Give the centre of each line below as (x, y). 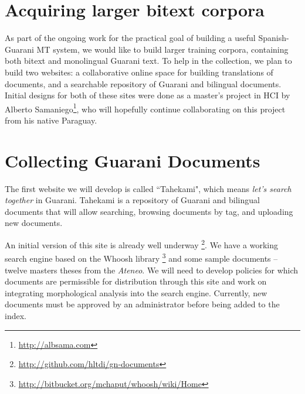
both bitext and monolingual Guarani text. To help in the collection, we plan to (148, 61)
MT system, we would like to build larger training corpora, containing (162, 49)
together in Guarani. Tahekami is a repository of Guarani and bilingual (132, 200)
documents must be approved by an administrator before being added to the (142, 304)
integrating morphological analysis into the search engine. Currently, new (136, 292)
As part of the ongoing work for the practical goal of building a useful (130, 38)
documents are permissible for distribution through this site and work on (136, 281)
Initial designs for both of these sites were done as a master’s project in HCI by (148, 95)
